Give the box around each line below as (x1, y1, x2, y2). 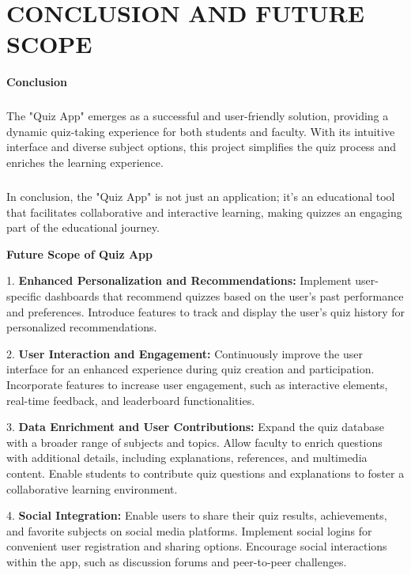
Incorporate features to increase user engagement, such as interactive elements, (6, 376, 388, 392)
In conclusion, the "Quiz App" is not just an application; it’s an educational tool (6, 188, 395, 205)
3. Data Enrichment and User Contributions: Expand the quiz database (6, 418, 384, 435)
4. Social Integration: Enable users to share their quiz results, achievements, (6, 507, 387, 524)
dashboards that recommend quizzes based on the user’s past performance (44, 288, 404, 304)
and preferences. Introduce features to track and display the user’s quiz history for (6, 303, 405, 320)
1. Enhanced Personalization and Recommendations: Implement (6, 272, 352, 289)
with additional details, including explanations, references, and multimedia (6, 449, 368, 466)
